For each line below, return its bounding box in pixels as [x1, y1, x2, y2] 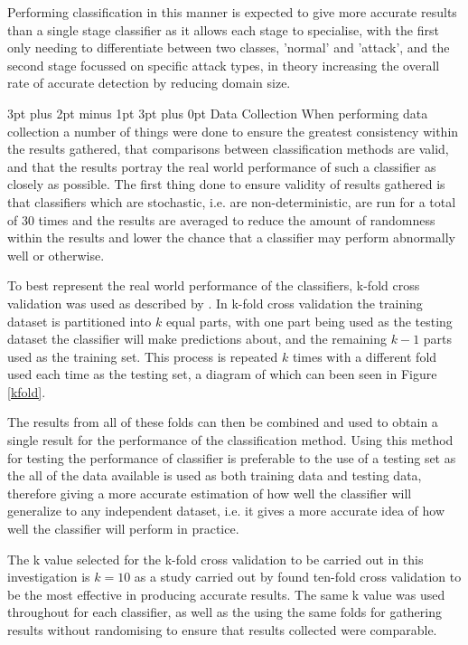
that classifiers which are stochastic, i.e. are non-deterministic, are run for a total [7, 192, 456, 211]
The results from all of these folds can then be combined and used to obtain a [7, 413, 438, 432]
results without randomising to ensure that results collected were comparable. [7, 621, 437, 639]
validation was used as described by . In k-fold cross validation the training [7, 293, 423, 312]
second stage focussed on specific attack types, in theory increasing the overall [7, 55, 440, 74]
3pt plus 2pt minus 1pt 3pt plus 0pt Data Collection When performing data [7, 103, 428, 122]
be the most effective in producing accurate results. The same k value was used [7, 584, 445, 603]
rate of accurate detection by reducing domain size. [7, 73, 291, 92]
